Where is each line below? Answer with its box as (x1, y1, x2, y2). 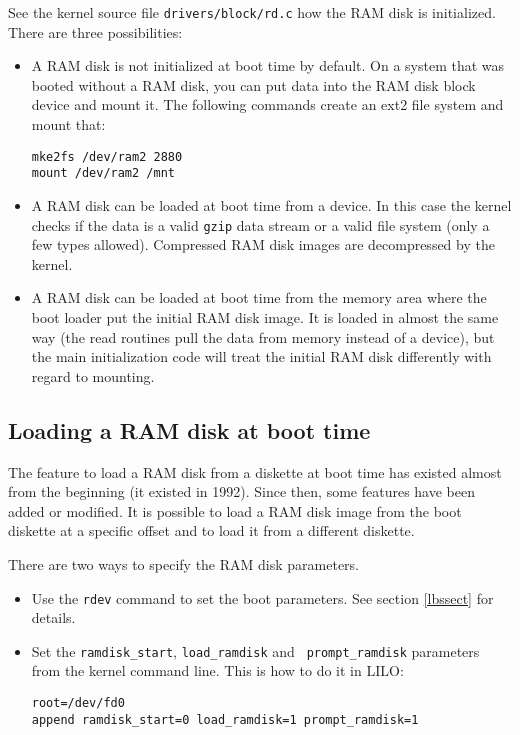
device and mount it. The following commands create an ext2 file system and (31, 94, 504, 115)
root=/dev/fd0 (31, 696, 125, 711)
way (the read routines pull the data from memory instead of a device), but (31, 326, 495, 347)
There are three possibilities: (8, 21, 183, 42)
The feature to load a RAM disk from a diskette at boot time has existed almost (8, 461, 502, 482)
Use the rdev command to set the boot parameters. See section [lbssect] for (31, 587, 494, 608)
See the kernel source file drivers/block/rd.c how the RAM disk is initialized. (8, 2, 496, 22)
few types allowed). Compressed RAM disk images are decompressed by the (31, 234, 495, 255)
